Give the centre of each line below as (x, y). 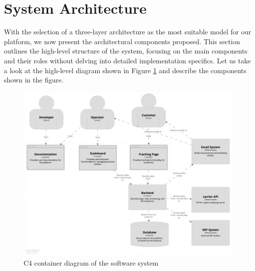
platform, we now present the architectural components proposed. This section (122, 41)
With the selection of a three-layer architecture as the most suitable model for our (127, 32)
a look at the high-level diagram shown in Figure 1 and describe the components (125, 70)
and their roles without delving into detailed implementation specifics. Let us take (127, 60)
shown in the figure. (34, 80)
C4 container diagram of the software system (91, 262)
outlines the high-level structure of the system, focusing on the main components (126, 51)
